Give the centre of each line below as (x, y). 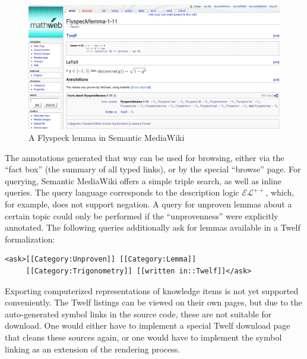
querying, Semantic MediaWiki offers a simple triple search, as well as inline (143, 180)
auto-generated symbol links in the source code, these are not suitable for (138, 314)
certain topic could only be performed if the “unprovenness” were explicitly (142, 215)
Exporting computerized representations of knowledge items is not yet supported (152, 290)
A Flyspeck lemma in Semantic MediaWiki (107, 138)
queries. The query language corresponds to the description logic (122, 192)
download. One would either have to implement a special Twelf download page (148, 325)
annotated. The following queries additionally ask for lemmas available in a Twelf (153, 227)
